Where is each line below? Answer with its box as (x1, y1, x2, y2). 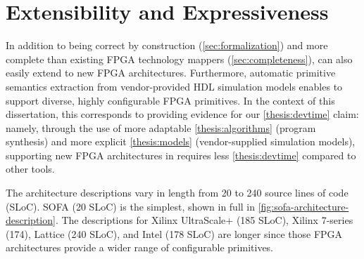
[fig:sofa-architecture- (258, 199, 349, 213)
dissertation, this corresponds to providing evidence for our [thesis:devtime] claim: (6, 107, 359, 121)
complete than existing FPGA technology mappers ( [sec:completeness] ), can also (6, 51, 353, 66)
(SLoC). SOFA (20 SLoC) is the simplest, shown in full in (6, 199, 256, 213)
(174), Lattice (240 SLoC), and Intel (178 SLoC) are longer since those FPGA (6, 226, 343, 241)
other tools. (6, 161, 55, 176)
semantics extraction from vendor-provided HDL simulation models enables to (6, 79, 343, 93)
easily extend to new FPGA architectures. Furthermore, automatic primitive (6, 65, 336, 80)
